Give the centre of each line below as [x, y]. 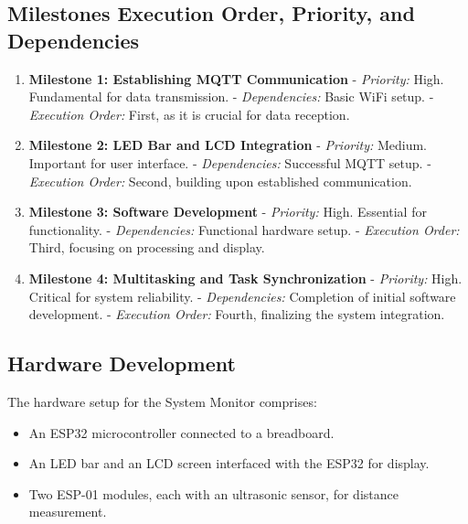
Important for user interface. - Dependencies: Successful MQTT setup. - [230, 162]
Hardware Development [122, 364]
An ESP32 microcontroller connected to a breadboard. [181, 432]
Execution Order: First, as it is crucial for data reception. [189, 114]
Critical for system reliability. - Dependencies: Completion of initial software [242, 296]
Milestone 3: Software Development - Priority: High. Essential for [228, 212]
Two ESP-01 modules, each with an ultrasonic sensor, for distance [213, 493]
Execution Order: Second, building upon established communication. [220, 181]
